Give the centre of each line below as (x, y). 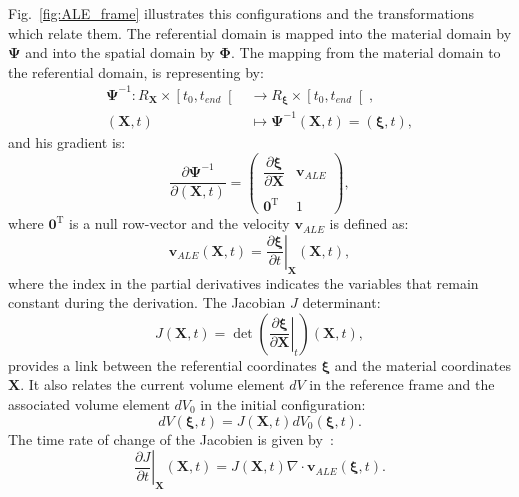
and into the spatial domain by (120, 52)
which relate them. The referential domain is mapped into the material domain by (260, 32)
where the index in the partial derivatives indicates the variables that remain (243, 282)
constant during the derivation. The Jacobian (147, 302)
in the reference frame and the (402, 384)
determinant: (341, 302)
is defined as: (369, 223)
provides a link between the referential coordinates (162, 364)
